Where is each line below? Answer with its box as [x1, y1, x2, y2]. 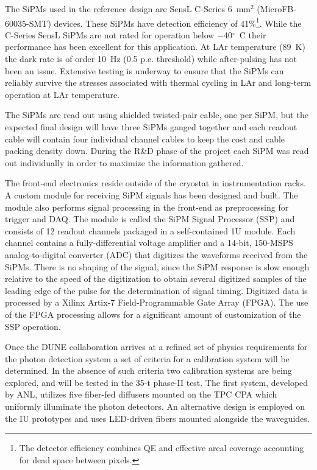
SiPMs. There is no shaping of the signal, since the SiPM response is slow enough [5, 260, 310, 273]
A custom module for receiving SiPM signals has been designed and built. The [5, 188, 298, 201]
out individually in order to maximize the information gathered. [5, 156, 244, 169]
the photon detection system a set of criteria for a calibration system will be [5, 352, 290, 365]
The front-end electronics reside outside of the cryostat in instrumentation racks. [5, 177, 306, 189]
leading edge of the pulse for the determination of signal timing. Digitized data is [5, 284, 308, 296]
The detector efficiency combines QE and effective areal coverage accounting [19, 441, 304, 454]
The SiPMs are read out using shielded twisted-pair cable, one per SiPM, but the [5, 108, 308, 121]
